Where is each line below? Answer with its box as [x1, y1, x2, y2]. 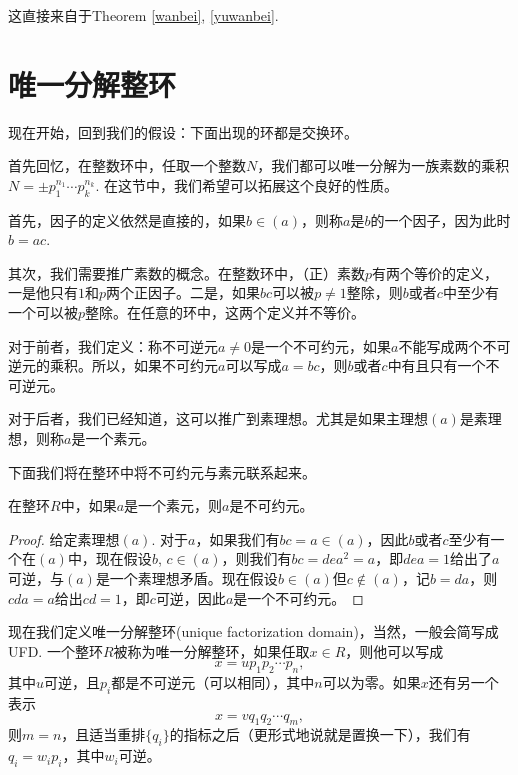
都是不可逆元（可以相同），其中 [111, 672, 315, 693]
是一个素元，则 [124, 495, 223, 516]
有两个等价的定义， [372, 262, 499, 283]
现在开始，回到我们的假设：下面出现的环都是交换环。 [8, 121, 358, 142]
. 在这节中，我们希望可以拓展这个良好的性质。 [95, 174, 398, 195]
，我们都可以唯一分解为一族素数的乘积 [257, 155, 510, 176]
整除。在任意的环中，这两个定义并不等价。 [85, 302, 366, 323]
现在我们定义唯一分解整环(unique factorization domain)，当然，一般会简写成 [8, 621, 499, 642]
